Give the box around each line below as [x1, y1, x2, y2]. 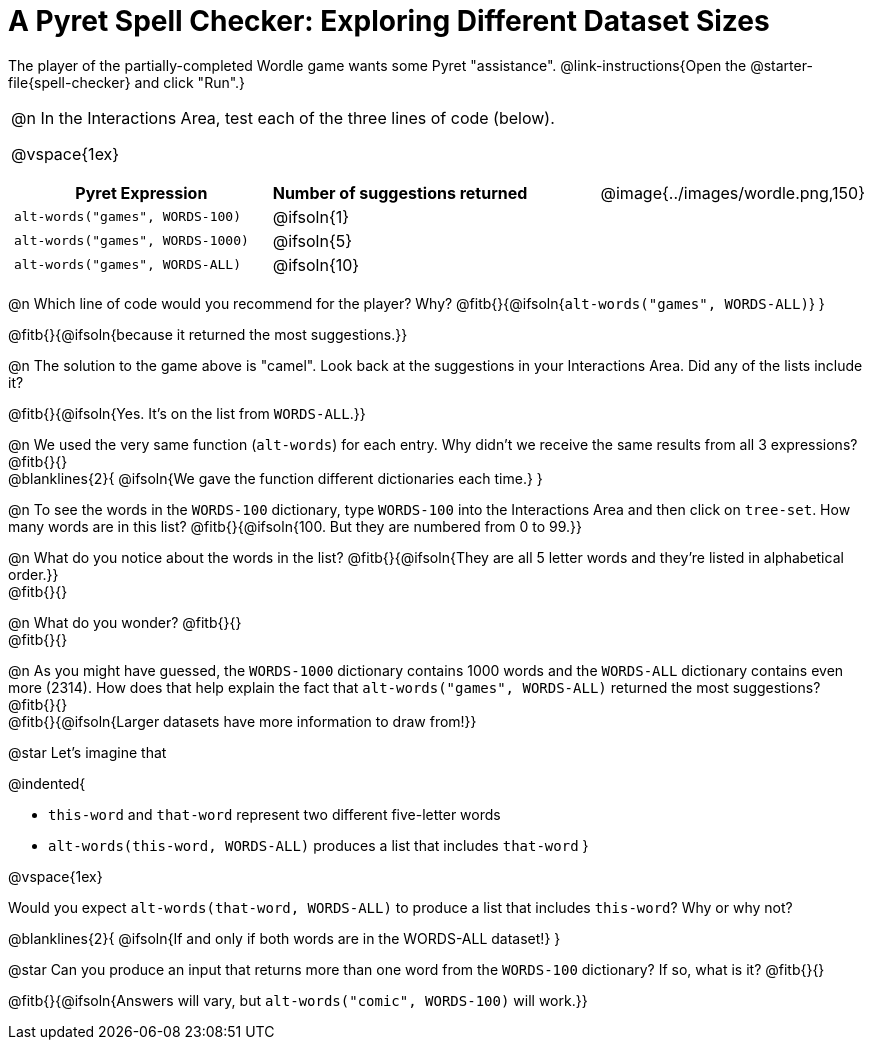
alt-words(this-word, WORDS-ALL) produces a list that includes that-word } [48, 836, 589, 854]
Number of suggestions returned [272, 182, 528, 203]
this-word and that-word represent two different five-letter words [48, 805, 501, 823]
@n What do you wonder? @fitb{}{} [8, 613, 242, 631]
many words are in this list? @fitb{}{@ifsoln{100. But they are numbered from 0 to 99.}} [8, 517, 582, 535]
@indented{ [8, 774, 86, 792]
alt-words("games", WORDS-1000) [14, 233, 249, 249]
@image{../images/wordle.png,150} [600, 182, 865, 203]
